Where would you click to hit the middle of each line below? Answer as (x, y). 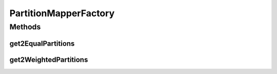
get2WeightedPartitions (49, 60)
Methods (25, 27)
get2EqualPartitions (42, 43)
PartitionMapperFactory (62, 13)
